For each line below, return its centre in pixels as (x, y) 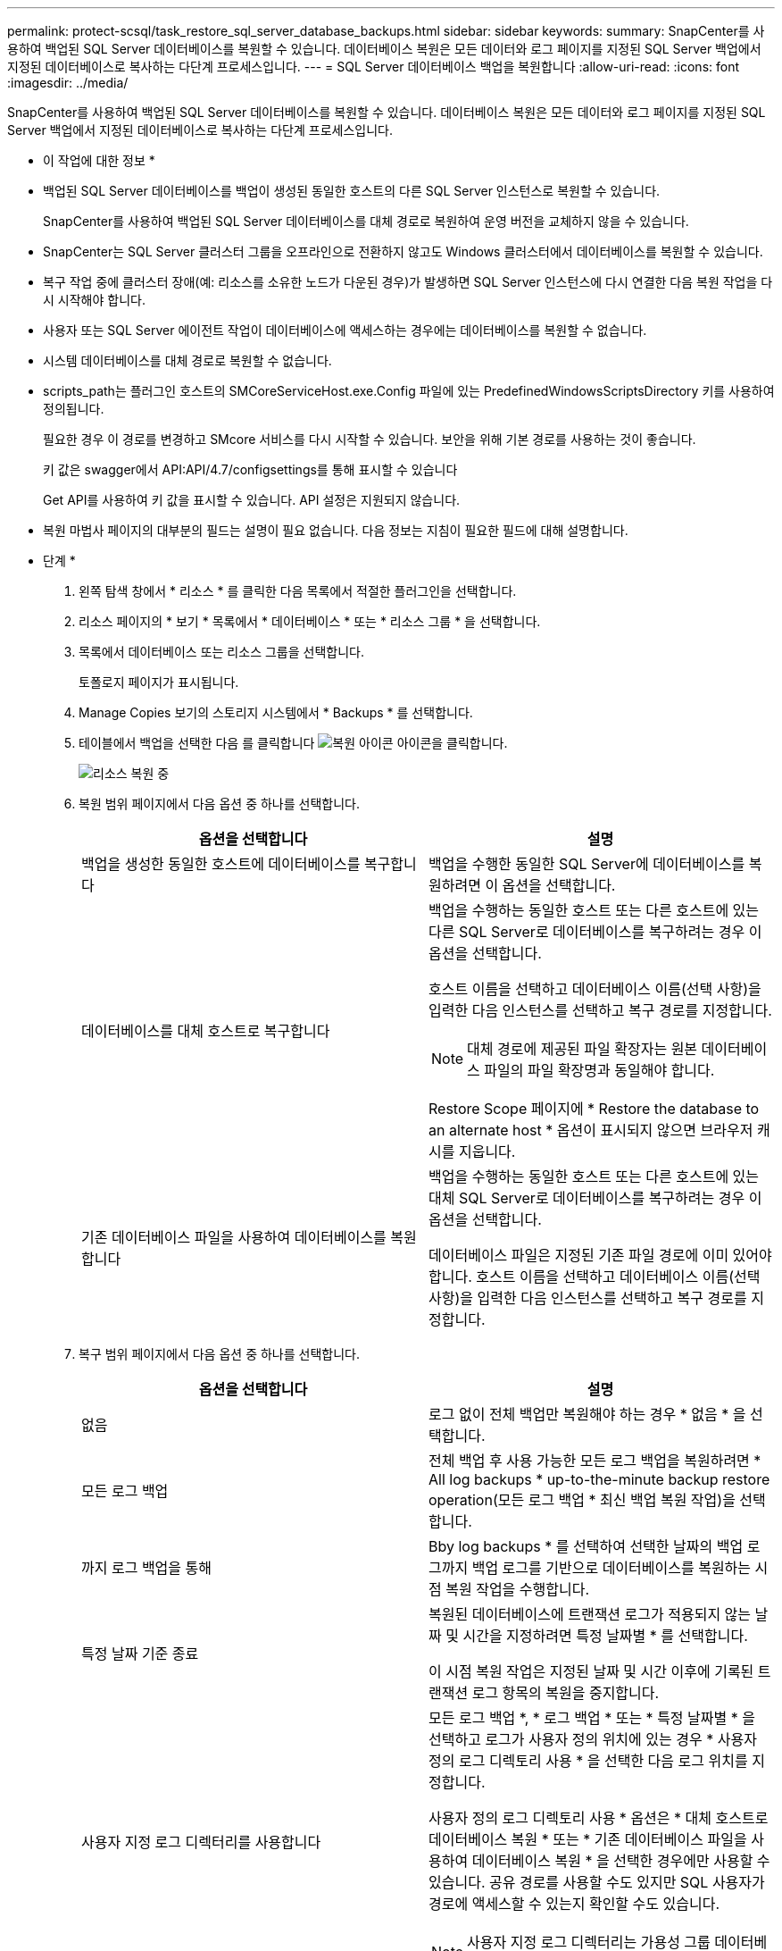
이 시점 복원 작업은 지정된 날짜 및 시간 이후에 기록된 (591, 1671)
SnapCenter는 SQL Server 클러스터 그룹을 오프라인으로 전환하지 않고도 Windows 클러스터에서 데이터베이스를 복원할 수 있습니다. (403, 251)
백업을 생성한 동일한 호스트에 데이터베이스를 (221, 864)
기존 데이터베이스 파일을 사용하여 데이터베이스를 (234, 1237)
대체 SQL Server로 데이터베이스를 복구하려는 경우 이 (595, 1198)
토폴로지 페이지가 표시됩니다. (159, 682)
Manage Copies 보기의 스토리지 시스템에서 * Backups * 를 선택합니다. (276, 712)
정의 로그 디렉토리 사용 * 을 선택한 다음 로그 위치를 (588, 1761)
